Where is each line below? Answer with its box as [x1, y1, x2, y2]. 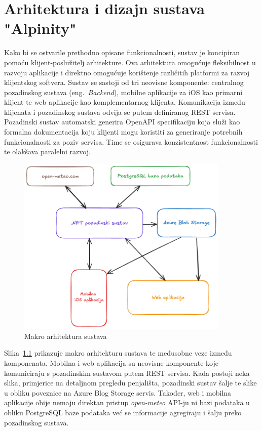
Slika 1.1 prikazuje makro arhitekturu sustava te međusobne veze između [4, 348, 232, 358]
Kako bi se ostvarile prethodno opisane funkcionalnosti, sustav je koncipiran [4, 47, 240, 58]
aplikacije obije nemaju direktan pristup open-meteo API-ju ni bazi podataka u [4, 397, 250, 408]
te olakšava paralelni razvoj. [4, 146, 91, 157]
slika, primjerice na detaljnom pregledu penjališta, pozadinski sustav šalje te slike [4, 377, 257, 388]
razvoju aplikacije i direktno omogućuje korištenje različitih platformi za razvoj [4, 67, 250, 77]
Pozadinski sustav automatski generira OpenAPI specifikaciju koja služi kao [4, 116, 240, 127]
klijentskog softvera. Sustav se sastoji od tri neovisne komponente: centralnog [4, 77, 244, 88]
